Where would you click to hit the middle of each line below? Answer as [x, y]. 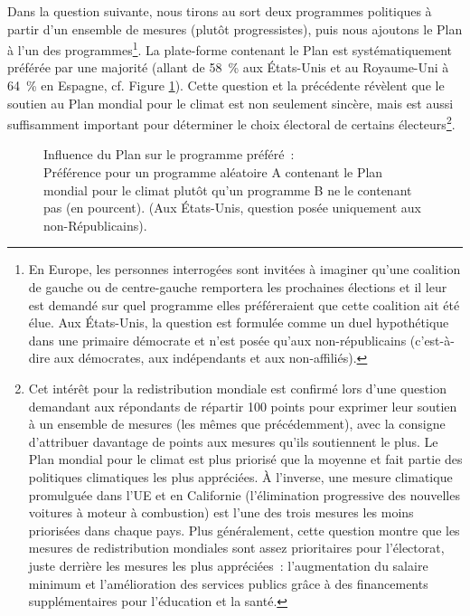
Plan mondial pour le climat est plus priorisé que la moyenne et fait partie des [245, 459]
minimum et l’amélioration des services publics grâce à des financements [228, 583]
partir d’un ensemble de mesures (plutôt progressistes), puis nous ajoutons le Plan [235, 28]
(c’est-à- [432, 340]
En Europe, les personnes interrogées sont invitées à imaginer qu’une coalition [244, 269]
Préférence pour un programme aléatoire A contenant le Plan [213, 172]
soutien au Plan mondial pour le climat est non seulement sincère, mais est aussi [230, 103]
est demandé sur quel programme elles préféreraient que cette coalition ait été [244, 304]
